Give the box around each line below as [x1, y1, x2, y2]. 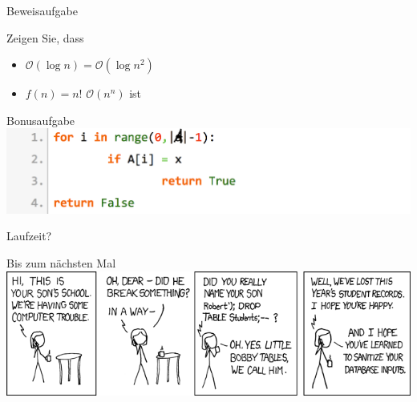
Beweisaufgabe [6, 2, 78, 18]
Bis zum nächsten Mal [6, 254, 116, 271]
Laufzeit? [6, 227, 52, 244]
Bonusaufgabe [6, 111, 75, 128]
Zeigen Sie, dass [6, 29, 84, 46]
